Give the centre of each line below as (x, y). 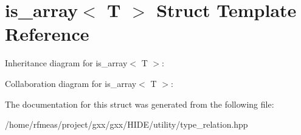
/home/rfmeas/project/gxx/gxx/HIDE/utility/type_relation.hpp (126, 124)
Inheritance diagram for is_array (66, 63)
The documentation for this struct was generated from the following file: (140, 104)
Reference (47, 34)
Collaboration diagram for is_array (71, 83)
